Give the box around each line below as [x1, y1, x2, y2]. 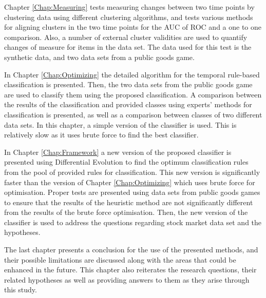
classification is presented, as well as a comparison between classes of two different [4, 109, 262, 120]
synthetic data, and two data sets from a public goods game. [4, 51, 195, 62]
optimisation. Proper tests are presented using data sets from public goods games [4, 187, 260, 197]
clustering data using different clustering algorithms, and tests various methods [4, 11, 253, 22]
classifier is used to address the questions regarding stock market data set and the [4, 216, 262, 227]
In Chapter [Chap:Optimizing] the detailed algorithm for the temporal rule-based [4, 69, 260, 80]
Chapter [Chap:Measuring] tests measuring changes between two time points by [4, 2, 255, 12]
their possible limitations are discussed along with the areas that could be [4, 254, 236, 265]
